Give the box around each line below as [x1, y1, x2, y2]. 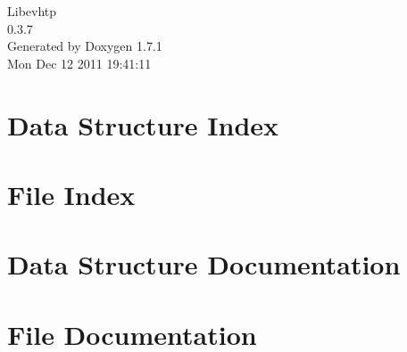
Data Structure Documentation [7, 246, 401, 282]
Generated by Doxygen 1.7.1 [7, 37, 162, 55]
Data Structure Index [7, 106, 279, 143]
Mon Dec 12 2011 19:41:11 [7, 53, 152, 72]
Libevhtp [7, 2, 57, 20]
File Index [7, 176, 136, 212]
